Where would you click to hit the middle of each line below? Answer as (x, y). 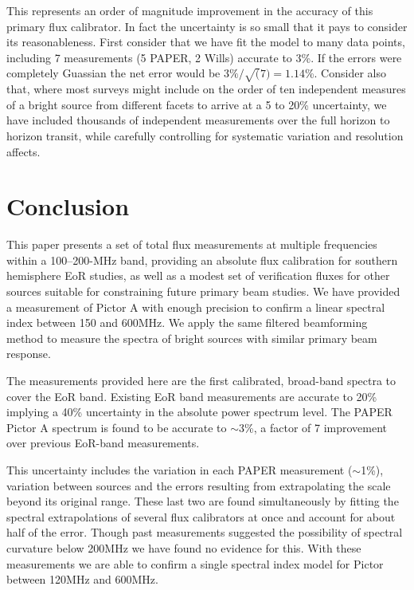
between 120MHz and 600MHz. (82, 579)
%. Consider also (345, 73)
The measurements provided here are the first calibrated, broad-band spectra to (201, 380)
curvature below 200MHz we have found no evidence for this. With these (184, 547)
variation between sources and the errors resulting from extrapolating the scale (199, 485)
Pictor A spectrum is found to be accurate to (117, 427)
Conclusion (68, 206)
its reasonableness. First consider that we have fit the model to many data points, (206, 42)
